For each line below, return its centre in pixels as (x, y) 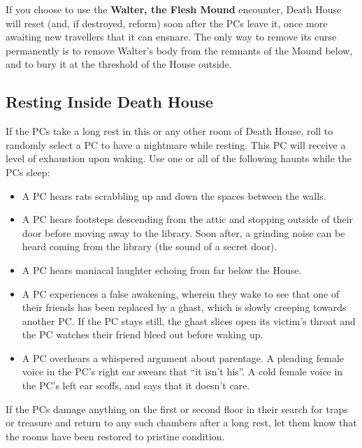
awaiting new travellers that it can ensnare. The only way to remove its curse (171, 37)
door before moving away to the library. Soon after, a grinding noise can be (183, 232)
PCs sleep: (28, 172)
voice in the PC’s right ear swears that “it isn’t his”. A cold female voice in (182, 371)
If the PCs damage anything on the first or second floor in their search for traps (177, 409)
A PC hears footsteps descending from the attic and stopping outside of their (188, 219)
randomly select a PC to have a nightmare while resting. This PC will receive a (176, 144)
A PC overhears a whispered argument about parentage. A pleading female (183, 357)
